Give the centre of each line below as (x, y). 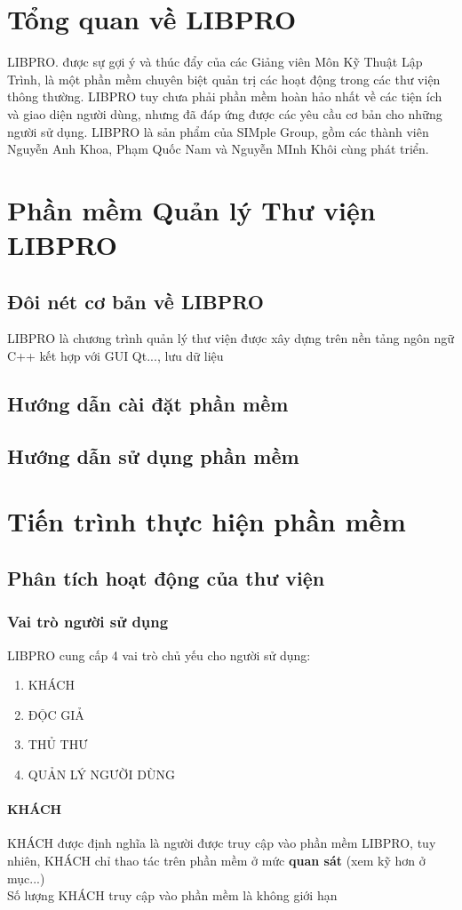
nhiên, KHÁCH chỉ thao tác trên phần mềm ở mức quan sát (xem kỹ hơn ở (216, 860)
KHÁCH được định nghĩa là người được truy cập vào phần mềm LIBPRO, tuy (222, 843)
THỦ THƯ (58, 744)
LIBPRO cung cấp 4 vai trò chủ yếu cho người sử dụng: (159, 655)
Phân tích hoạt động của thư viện (166, 577)
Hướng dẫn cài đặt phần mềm (148, 404)
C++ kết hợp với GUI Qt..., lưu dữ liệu (115, 356)
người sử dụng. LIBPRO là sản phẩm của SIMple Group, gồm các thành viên (218, 131)
